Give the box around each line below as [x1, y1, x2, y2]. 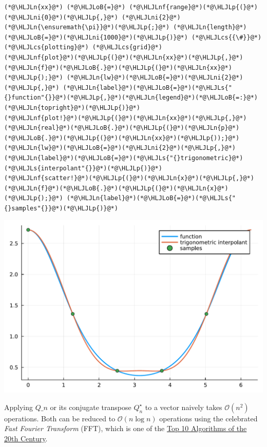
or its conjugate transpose [50, 401, 131, 412]
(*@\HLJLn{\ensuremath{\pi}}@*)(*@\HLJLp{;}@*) [4, 24, 170, 31]
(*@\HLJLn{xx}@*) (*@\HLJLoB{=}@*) [4, 4, 126, 11]
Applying [4, 401, 33, 412]
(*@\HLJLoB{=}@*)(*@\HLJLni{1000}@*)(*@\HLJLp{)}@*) [4, 33, 188, 41]
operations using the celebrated [159, 413, 258, 423]
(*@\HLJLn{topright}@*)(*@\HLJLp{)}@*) [4, 104, 140, 111]
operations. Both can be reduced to [4, 413, 116, 423]
